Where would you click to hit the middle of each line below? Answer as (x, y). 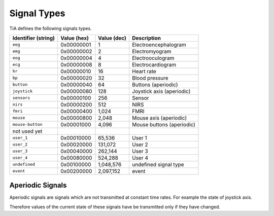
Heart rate (144, 71)
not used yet (27, 131)
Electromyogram (152, 51)
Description (146, 38)
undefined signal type (158, 164)
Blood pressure (150, 78)
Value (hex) (75, 38)
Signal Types (37, 13)
